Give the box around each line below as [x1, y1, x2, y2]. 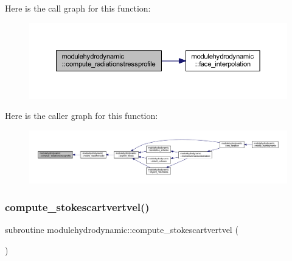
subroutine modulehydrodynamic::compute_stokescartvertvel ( [5, 223, 238, 236]
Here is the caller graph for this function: [5, 109, 158, 122]
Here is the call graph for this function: [5, 2, 151, 14]
